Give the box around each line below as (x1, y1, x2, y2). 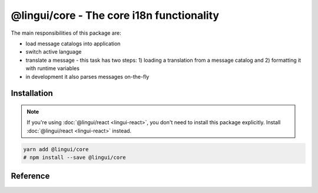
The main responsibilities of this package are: (11, 29, 121, 36)
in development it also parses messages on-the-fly (25, 73, 150, 80)
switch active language (25, 48, 82, 55)
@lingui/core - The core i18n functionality (11, 9, 220, 22)
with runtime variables (25, 65, 79, 72)
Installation (11, 88, 53, 98)
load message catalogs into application (25, 40, 121, 47)
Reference (11, 171, 50, 181)
